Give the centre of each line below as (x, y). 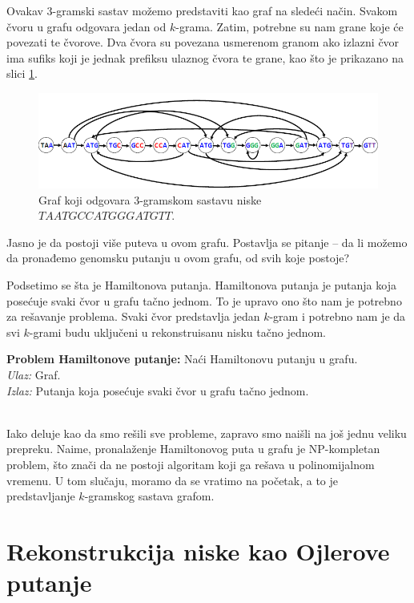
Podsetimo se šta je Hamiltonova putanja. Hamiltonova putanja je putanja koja (201, 285)
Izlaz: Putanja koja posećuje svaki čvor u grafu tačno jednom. (158, 390)
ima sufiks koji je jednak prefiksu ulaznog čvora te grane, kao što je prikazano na (205, 57)
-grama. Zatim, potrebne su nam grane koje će (289, 26)
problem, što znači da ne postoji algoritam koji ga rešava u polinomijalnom (191, 464)
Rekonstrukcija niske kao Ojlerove (198, 550)
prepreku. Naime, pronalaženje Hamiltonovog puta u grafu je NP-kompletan (193, 449)
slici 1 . (22, 73)
